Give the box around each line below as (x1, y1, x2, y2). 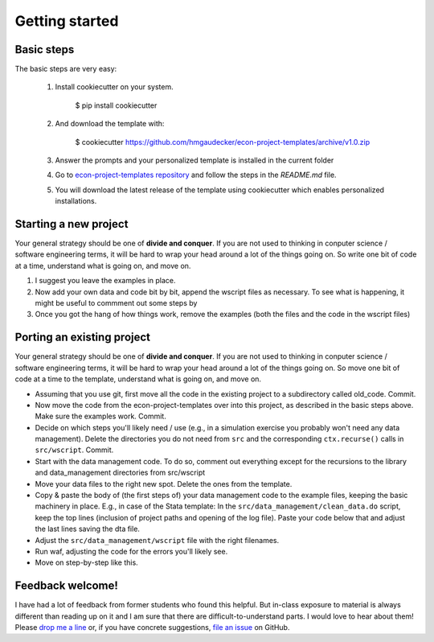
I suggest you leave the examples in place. (35, 276, 176, 286)
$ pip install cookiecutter (75, 101, 158, 110)
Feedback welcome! (14, 579, 118, 593)
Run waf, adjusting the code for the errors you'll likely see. (35, 546, 228, 556)
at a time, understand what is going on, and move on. (14, 261, 191, 270)
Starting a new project (14, 217, 129, 231)
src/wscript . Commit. (35, 445, 114, 455)
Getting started (14, 12, 119, 30)
